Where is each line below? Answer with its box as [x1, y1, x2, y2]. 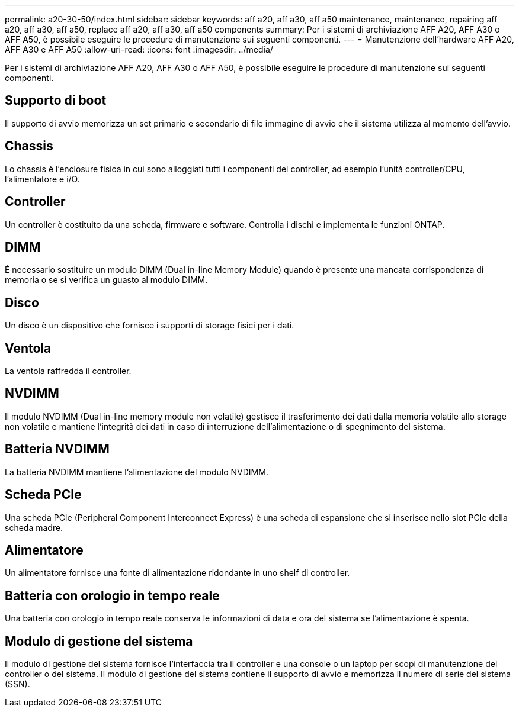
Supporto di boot [5, 93, 107, 108]
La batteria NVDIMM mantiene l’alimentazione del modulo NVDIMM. [5, 466, 268, 477]
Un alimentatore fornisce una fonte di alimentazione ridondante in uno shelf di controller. [5, 568, 350, 578]
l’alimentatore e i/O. [5, 173, 80, 184]
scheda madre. [5, 522, 63, 533]
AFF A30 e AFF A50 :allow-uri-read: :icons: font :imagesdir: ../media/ [5, 44, 273, 54]
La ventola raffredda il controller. [5, 366, 132, 376]
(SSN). [5, 679, 30, 690]
